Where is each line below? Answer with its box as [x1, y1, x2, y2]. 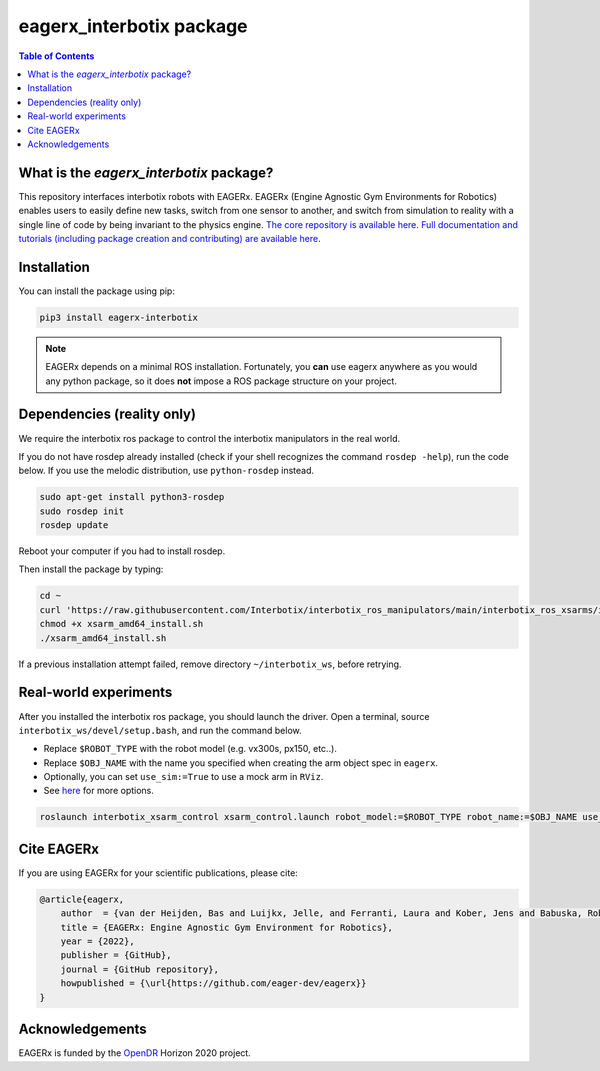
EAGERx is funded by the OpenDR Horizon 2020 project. [18, 1047, 252, 1059]
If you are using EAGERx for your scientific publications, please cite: [18, 866, 299, 879]
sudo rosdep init [39, 505, 125, 517]
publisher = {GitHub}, [60, 950, 172, 961]
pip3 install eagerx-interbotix [39, 311, 199, 323]
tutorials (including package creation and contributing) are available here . [18, 232, 321, 244]
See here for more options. [43, 785, 155, 797]
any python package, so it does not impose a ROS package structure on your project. [45, 375, 397, 387]
